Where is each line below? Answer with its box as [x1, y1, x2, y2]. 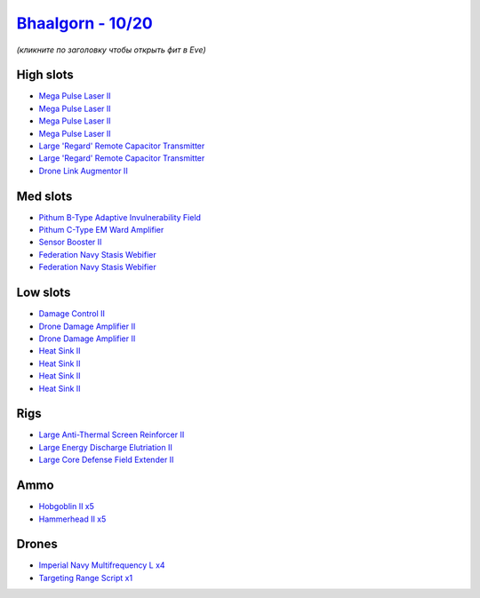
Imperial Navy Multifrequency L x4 [38, 560, 165, 570]
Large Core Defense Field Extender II [38, 454, 174, 466]
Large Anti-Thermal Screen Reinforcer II [38, 429, 185, 440]
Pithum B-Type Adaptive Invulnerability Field [38, 211, 202, 222]
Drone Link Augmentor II [38, 165, 128, 176]
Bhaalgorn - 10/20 [16, 13, 153, 33]
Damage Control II [38, 308, 106, 319]
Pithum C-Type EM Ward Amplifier [38, 225, 164, 235]
